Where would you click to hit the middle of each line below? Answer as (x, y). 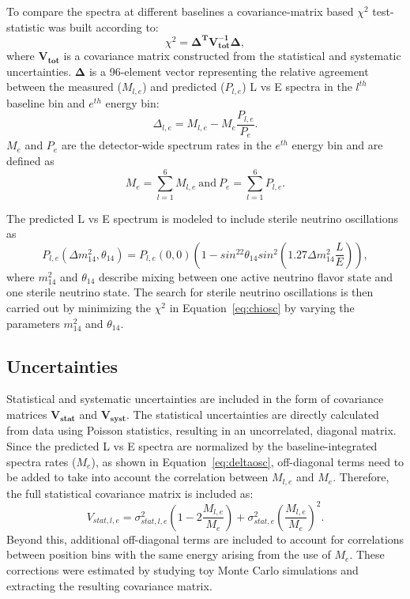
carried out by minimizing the (79, 307)
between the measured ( (64, 87)
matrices (27, 414)
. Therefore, (361, 477)
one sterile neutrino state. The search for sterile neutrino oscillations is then (190, 292)
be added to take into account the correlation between (137, 477)
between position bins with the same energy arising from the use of (169, 554)
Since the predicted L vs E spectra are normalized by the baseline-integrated (192, 446)
